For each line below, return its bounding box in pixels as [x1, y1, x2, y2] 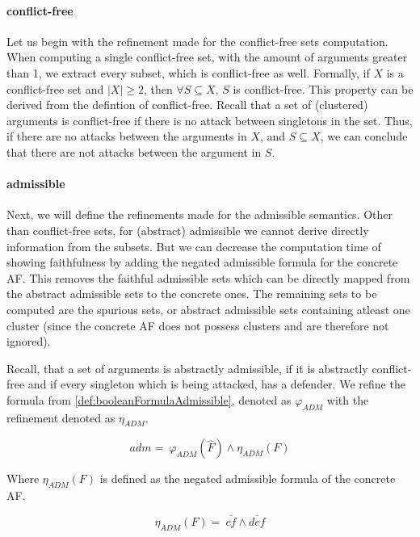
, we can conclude [320, 128, 408, 145]
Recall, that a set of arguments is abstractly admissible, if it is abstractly [6, 359, 368, 376]
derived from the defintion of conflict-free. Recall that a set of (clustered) [6, 96, 368, 113]
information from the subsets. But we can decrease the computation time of [6, 237, 381, 254]
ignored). [6, 333, 51, 350]
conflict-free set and [6, 80, 104, 97]
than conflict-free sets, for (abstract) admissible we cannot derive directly [6, 221, 369, 238]
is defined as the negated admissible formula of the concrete [99, 470, 396, 487]
